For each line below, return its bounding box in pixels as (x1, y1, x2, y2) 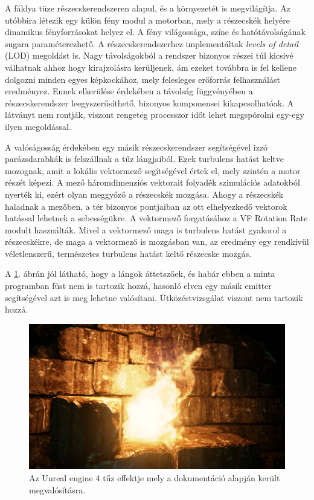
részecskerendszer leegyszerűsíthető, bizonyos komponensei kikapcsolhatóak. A (5, 96, 294, 109)
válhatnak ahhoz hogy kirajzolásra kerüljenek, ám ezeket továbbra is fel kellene (5, 60, 296, 73)
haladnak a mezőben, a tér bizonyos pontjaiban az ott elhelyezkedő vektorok (5, 200, 287, 212)
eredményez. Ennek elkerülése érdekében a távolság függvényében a (5, 85, 253, 97)
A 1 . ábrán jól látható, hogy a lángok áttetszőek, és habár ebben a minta (5, 267, 275, 280)
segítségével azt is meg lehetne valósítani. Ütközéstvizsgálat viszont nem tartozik (5, 291, 303, 304)
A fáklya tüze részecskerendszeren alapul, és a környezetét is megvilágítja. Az (5, 2, 290, 14)
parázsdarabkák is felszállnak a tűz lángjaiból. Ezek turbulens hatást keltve (5, 152, 284, 165)
